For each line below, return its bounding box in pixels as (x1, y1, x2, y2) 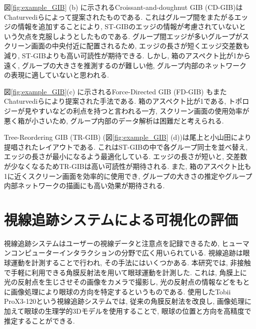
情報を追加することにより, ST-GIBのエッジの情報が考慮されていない (17, 21, 239, 32)
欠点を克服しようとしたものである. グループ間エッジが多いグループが (17, 31, 242, 41)
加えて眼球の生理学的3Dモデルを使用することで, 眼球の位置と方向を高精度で (4, 305, 252, 316)
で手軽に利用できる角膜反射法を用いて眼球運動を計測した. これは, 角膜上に (4, 267, 247, 277)
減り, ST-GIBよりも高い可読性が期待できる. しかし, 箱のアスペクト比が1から (4, 50, 251, 60)
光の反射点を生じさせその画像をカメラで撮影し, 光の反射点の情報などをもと (4, 277, 250, 287)
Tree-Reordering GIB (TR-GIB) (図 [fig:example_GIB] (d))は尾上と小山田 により (4, 132, 252, 142)
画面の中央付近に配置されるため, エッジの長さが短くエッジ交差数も (31, 41, 250, 51)
